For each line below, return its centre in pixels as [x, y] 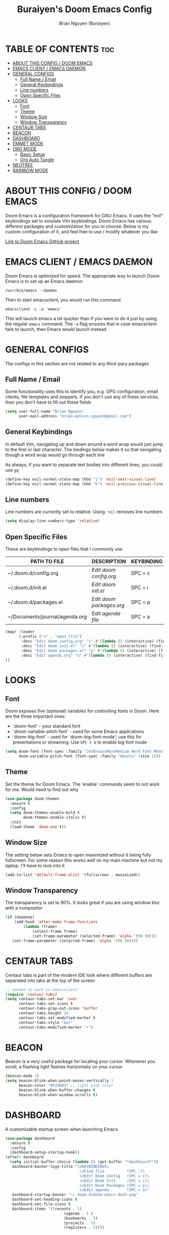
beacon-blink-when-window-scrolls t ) [58, 1095]
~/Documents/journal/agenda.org [47, 617]
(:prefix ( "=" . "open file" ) [50, 636]
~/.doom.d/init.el [27, 588]
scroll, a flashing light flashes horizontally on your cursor [64, 1067]
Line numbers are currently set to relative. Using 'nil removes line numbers [84, 512]
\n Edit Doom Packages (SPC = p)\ [115, 1185]
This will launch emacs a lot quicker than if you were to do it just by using [81, 318]
